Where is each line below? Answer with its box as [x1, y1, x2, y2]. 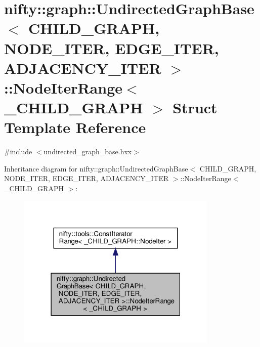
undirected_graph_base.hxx [44, 146, 132, 157]
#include [4, 146, 32, 157]
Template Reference [4, 117, 146, 138]
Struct [172, 97, 218, 118]
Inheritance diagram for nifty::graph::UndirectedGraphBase [4, 163, 188, 173]
